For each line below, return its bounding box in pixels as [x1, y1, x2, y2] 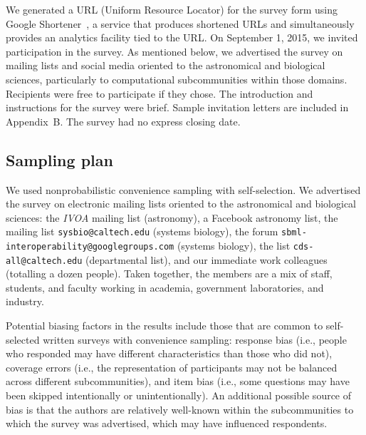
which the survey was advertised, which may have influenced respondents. [6, 416, 328, 431]
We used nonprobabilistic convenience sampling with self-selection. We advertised [6, 182, 361, 197]
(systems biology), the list [177, 237, 291, 252]
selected [6, 332, 40, 347]
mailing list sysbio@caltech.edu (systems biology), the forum [6, 224, 278, 239]
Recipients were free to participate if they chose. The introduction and [6, 86, 313, 101]
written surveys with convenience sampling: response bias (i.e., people [43, 332, 347, 347]
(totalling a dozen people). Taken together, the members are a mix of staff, [6, 266, 333, 281]
